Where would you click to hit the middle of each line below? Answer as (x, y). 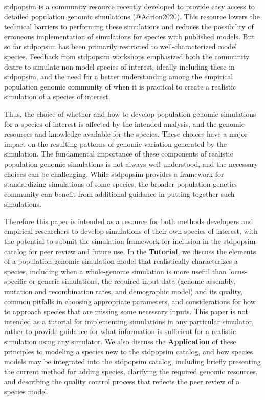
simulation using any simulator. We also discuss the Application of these (120, 341)
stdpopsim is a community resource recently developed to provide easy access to (129, 6)
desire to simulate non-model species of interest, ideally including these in (119, 66)
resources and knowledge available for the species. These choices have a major (126, 134)
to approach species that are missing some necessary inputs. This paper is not (126, 311)
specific (16, 281)
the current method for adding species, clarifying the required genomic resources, (131, 371)
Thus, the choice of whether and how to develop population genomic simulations (130, 113)
